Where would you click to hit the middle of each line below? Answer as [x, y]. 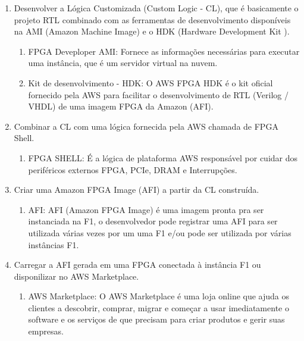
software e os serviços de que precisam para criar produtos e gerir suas [156, 319]
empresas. [46, 331]
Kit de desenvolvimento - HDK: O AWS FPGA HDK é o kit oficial [151, 82]
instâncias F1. [54, 244]
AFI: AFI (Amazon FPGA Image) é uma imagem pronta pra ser [146, 209]
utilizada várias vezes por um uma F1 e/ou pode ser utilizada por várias [160, 232]
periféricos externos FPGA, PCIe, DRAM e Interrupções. [133, 169]
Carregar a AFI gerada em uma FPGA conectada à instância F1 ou [137, 265]
